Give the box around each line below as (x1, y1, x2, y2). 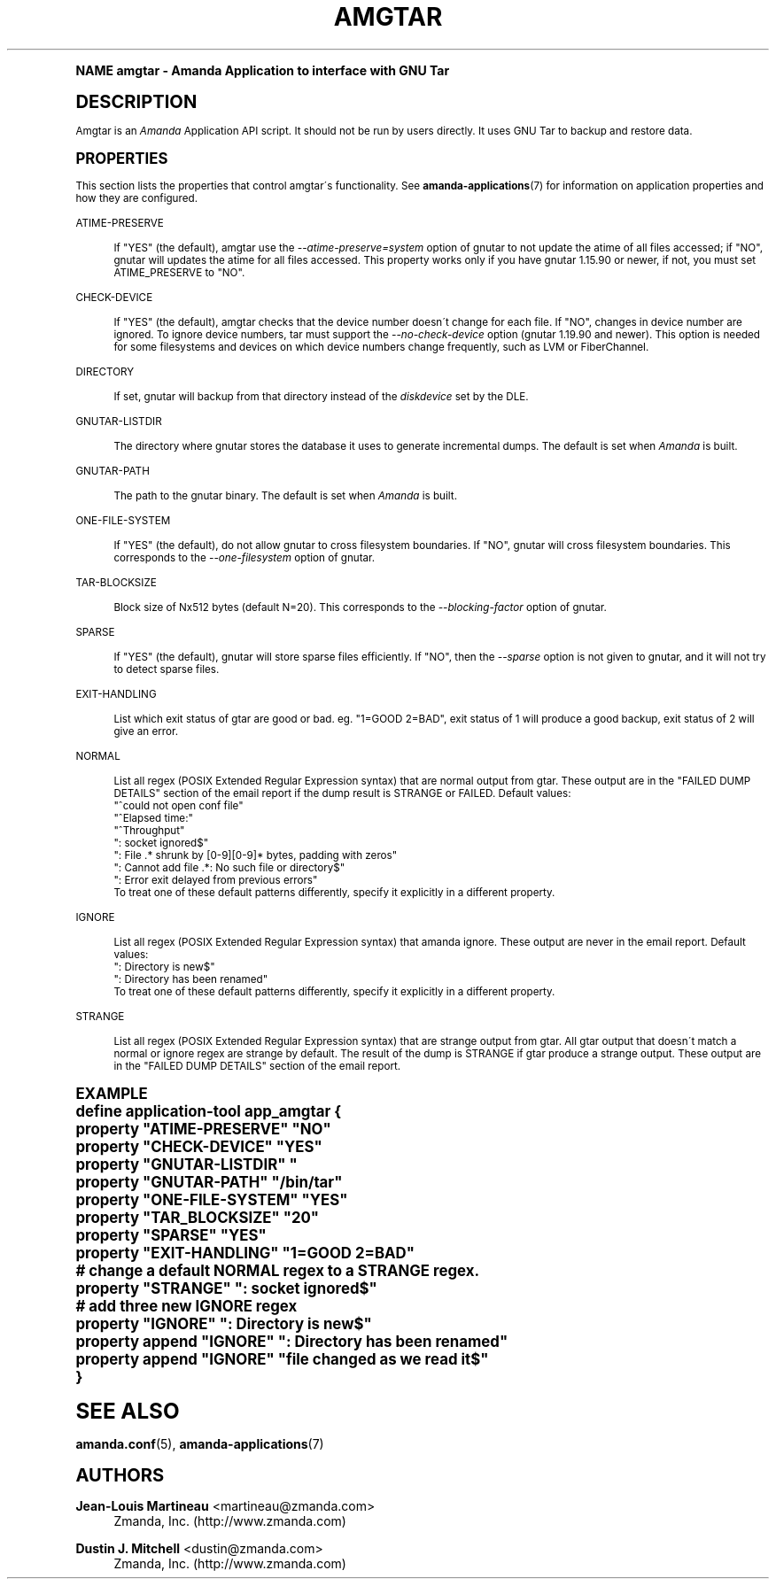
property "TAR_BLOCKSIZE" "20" (75, 1208, 320, 1226)
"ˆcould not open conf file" (113, 799, 244, 812)
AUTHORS (75, 1463, 165, 1486)
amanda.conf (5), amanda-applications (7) (75, 1435, 324, 1451)
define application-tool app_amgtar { (75, 1102, 342, 1120)
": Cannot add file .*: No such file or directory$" (113, 861, 345, 874)
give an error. (113, 724, 179, 738)
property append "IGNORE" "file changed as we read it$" (75, 1350, 489, 1368)
